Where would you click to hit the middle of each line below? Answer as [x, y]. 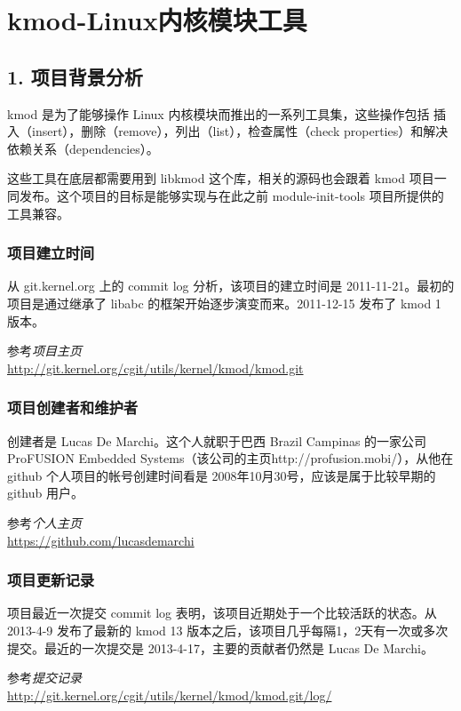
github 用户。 [45, 493]
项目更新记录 [51, 580]
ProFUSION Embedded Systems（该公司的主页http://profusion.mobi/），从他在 [230, 458]
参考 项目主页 [44, 351]
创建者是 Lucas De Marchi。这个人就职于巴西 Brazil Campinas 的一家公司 [217, 440]
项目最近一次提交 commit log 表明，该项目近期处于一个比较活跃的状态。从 [222, 613]
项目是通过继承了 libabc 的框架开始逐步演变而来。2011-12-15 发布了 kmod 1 [224, 303]
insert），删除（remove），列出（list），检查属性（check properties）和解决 [240, 131]
